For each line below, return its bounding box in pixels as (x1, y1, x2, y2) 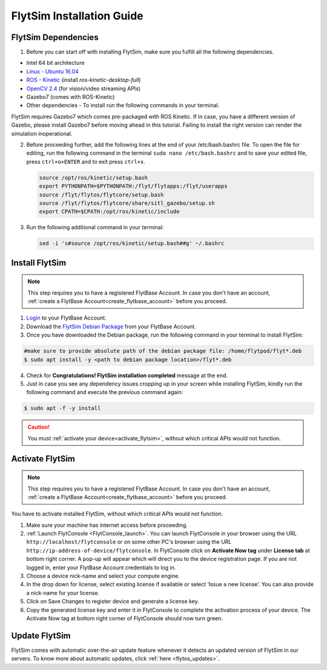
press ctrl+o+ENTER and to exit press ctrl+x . (26, 158, 145, 165)
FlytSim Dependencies (11, 32, 99, 42)
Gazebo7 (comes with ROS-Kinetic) (26, 93, 115, 101)
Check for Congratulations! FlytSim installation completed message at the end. (26, 372, 228, 379)
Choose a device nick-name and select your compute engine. (26, 572, 180, 580)
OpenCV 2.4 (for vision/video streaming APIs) (26, 85, 141, 92)
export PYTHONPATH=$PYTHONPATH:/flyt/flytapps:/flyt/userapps (39, 183, 228, 190)
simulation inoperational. (11, 130, 73, 137)
